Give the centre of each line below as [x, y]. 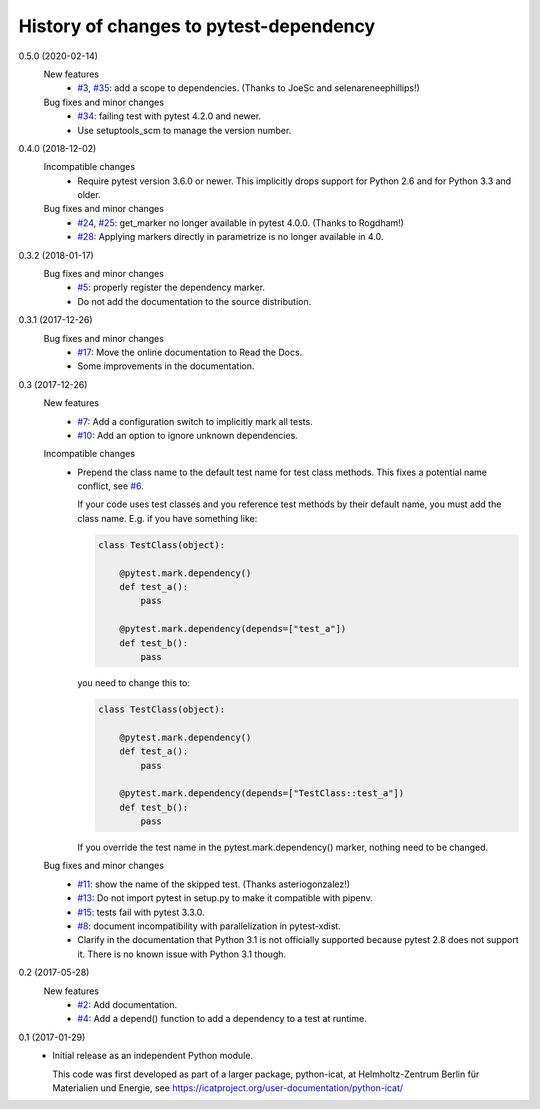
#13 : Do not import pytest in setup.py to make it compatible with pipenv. [225, 898]
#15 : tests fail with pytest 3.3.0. [141, 912]
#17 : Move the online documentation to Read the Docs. [190, 352]
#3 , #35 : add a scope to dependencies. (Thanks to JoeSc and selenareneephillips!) [248, 88]
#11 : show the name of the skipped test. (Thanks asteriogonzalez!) [213, 884]
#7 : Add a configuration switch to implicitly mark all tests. [195, 421]
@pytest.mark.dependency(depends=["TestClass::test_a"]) [262, 793]
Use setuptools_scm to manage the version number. [184, 130]
